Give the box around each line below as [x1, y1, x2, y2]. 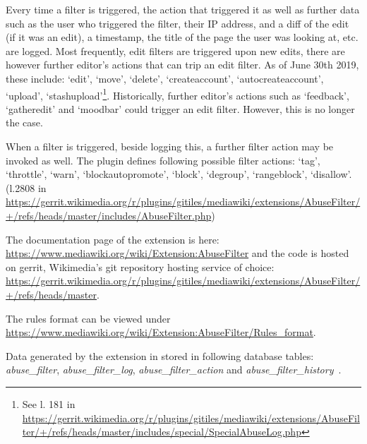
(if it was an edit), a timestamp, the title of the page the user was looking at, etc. [6, 30, 359, 44]
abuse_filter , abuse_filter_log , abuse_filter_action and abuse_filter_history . [6, 362, 342, 377]
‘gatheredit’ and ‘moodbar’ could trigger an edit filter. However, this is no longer [6, 101, 355, 116]
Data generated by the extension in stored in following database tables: [6, 348, 314, 363]
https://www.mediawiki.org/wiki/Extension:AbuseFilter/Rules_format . [6, 325, 316, 340]
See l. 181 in [22, 396, 76, 411]
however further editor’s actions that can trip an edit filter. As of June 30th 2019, [6, 57, 359, 72]
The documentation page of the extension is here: [6, 232, 219, 246]
